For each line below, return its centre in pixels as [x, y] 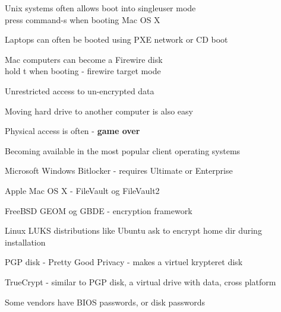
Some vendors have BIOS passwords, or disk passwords [105, 302]
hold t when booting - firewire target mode [83, 71]
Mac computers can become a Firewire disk [84, 59]
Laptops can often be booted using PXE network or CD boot [116, 39]
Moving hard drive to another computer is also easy [99, 111]
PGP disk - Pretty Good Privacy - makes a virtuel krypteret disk [124, 262]
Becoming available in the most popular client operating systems [123, 150]
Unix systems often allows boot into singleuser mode [100, 8]
